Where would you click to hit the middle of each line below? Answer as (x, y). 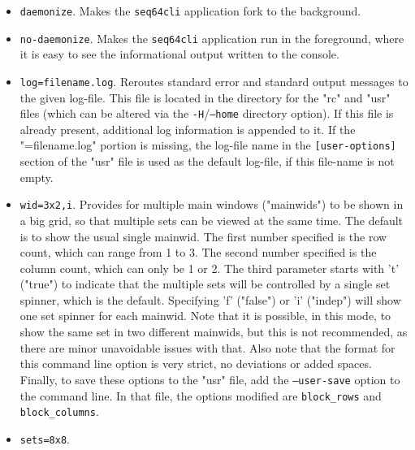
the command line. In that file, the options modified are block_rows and (201, 395)
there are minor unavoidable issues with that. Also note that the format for (207, 347)
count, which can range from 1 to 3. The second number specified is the (198, 252)
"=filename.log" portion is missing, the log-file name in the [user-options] (208, 145)
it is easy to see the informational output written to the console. (179, 54)
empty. (37, 177)
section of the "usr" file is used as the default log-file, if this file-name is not (207, 161)
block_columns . (59, 411)
